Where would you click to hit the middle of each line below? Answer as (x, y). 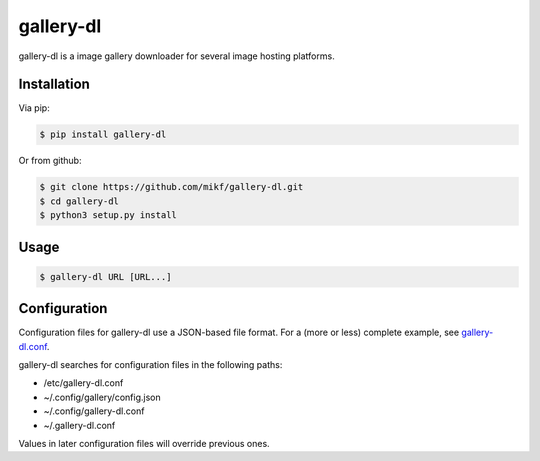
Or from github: (50, 161)
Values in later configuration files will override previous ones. (144, 444)
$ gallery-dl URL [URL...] (105, 276)
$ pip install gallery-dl (103, 134)
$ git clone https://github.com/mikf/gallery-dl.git (171, 187)
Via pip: (34, 108)
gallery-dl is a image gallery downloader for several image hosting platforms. (176, 56)
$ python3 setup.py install (108, 215)
